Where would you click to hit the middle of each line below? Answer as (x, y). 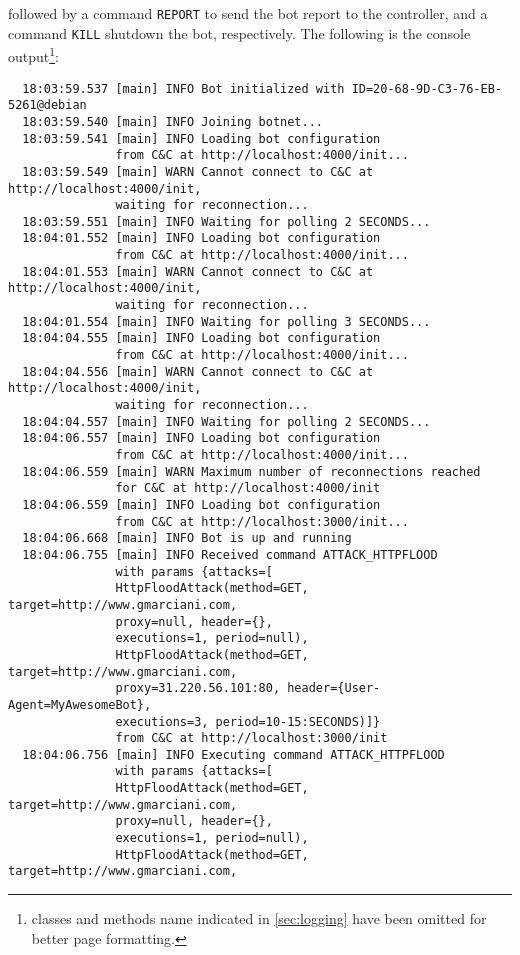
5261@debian (47, 105)
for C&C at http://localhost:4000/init (248, 488)
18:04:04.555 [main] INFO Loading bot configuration (201, 338)
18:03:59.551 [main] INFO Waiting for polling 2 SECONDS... (226, 221)
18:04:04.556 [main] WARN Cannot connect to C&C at (198, 371)
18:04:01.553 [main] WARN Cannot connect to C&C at (198, 271)
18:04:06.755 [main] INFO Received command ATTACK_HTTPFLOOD (230, 554)
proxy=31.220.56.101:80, (198, 688)
